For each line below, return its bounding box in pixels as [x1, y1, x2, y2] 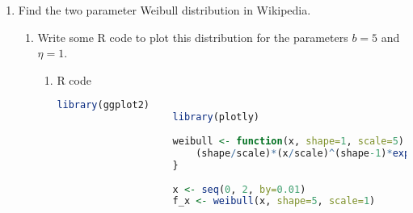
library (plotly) [172, 111, 259, 123]
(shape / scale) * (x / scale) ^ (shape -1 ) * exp [196, 147, 411, 159]
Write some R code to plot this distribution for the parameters [37, 28, 348, 45]
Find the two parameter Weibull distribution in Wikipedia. [18, 2, 311, 18]
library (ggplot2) [57, 99, 150, 111]
